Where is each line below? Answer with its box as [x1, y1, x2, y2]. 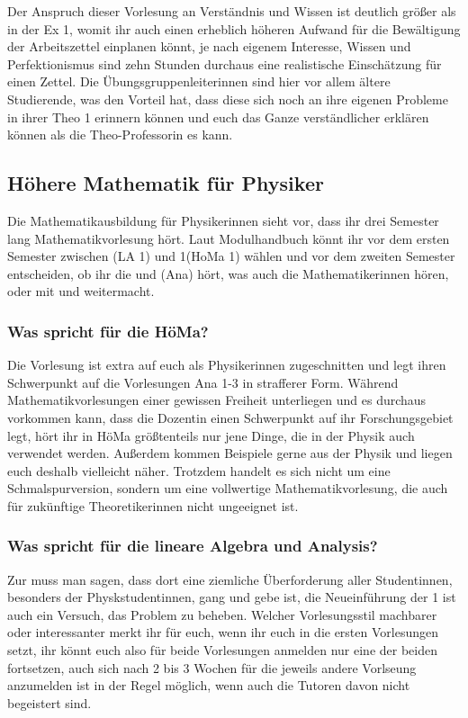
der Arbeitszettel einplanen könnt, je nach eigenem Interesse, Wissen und [7, 37, 411, 56]
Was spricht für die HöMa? [7, 319, 209, 342]
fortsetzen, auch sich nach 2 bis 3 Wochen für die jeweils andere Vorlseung [7, 658, 417, 677]
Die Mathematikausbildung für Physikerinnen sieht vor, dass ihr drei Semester [7, 211, 439, 229]
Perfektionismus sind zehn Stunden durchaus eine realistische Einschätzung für [7, 54, 442, 73]
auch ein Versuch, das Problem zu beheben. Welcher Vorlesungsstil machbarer [7, 605, 437, 624]
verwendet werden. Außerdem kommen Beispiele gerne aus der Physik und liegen [7, 444, 453, 462]
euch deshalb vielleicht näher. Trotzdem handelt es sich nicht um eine [7, 461, 391, 480]
